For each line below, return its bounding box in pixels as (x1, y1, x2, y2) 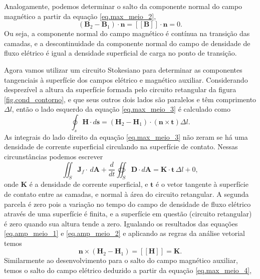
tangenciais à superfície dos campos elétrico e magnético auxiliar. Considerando (4, 74, 248, 85)
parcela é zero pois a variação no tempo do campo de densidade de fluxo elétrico (4, 198, 251, 209)
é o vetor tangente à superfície (156, 179, 248, 189)
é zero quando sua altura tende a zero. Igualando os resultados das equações (4, 218, 238, 228)
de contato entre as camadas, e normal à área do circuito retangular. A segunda (4, 188, 249, 199)
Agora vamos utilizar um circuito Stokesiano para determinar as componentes (4, 64, 242, 75)
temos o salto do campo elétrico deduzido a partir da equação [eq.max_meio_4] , (4, 265, 252, 275)
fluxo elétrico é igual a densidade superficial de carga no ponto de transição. (4, 48, 237, 58)
